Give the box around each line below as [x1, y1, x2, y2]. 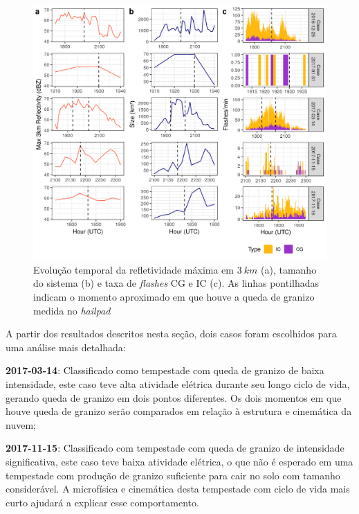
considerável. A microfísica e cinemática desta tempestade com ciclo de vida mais [6, 481, 350, 496]
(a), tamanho [261, 262, 317, 276]
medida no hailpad [33, 303, 111, 317]
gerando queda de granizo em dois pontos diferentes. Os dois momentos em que [6, 390, 342, 405]
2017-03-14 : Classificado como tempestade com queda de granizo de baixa [6, 363, 324, 378]
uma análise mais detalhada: [6, 339, 126, 354]
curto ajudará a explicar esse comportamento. [6, 495, 199, 509]
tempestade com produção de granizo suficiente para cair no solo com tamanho [6, 468, 340, 482]
